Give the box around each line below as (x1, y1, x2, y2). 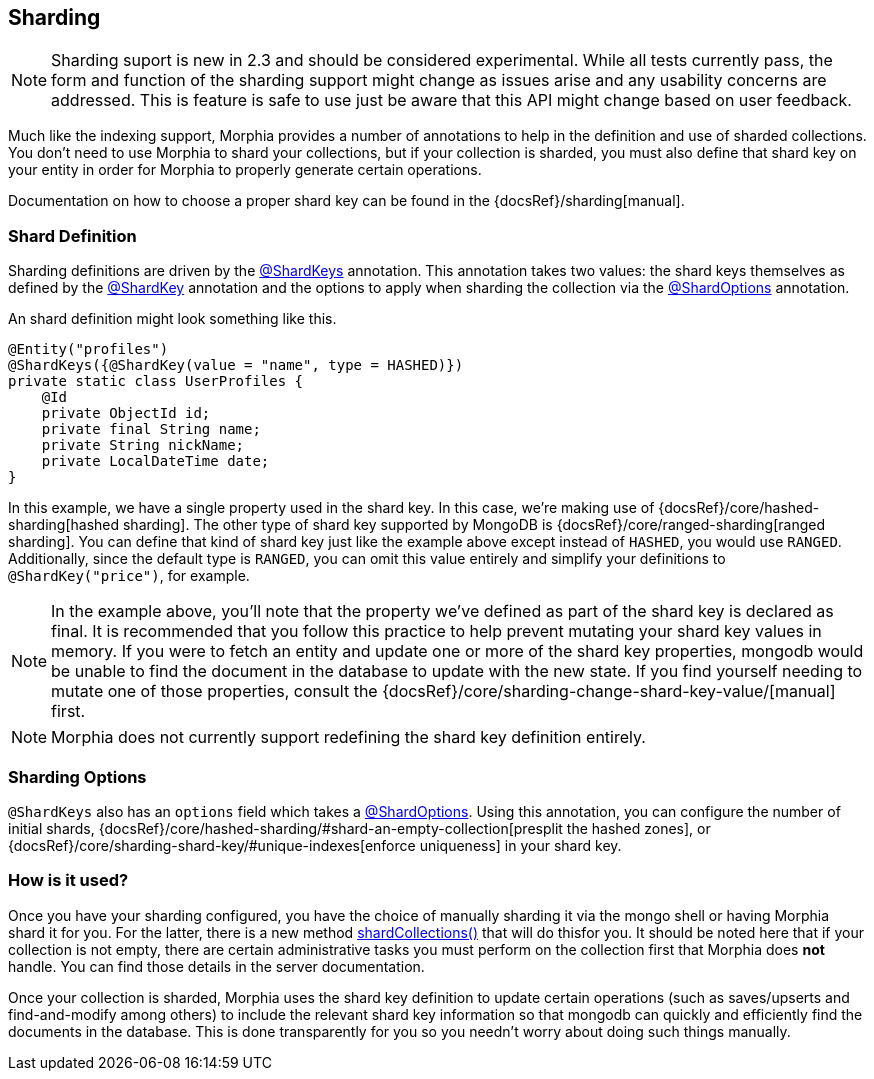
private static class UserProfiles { (8, 373, 304, 390)
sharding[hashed (8, 516, 120, 534)
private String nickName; (41, 437, 245, 454)
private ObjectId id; (41, 405, 211, 422)
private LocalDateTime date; (41, 453, 270, 470)
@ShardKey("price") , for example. (8, 567, 250, 585)
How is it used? (8, 870, 129, 891)
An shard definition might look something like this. (8, 310, 337, 328)
